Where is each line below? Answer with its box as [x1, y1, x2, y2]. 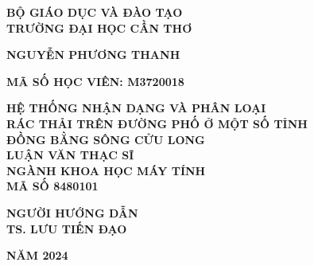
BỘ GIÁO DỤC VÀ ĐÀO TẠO [6, 4, 183, 20]
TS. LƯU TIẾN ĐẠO [6, 220, 127, 237]
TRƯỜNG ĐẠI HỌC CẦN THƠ [6, 19, 192, 36]
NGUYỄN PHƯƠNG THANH [6, 46, 180, 63]
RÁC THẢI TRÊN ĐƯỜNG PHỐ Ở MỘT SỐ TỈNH [6, 115, 308, 131]
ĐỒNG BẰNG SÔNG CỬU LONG [6, 131, 205, 147]
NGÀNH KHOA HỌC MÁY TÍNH [6, 162, 206, 178]
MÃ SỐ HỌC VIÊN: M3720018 [6, 72, 184, 89]
